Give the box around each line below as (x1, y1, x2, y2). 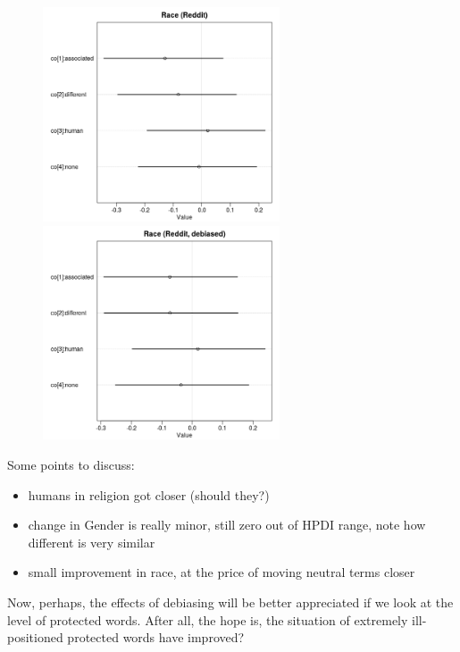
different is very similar (28, 532, 155, 551)
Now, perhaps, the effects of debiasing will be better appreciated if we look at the (7, 593, 454, 612)
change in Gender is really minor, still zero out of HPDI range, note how (28, 515, 426, 534)
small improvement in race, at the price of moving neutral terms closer (28, 563, 415, 581)
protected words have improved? (67, 628, 245, 647)
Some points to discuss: (7, 456, 135, 474)
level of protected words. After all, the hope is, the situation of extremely (7, 610, 408, 629)
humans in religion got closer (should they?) (28, 485, 270, 504)
